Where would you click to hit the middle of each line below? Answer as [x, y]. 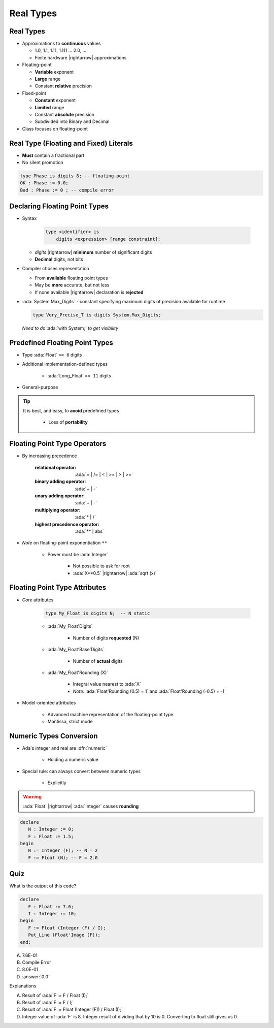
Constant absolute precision [65, 114]
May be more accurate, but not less [72, 285]
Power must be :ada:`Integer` [78, 554]
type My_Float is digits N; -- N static [98, 613]
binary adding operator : [60, 481]
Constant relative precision [63, 86]
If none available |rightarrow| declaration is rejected [89, 292]
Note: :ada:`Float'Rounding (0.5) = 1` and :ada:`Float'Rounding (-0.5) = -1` [149, 691]
